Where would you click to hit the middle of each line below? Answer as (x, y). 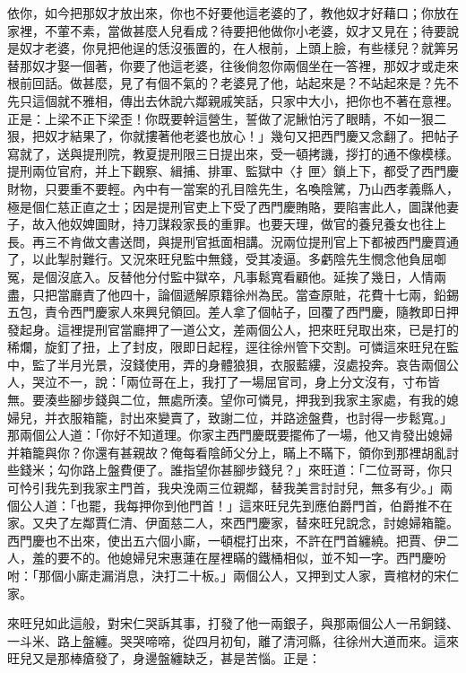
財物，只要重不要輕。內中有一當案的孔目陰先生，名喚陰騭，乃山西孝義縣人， (233, 188)
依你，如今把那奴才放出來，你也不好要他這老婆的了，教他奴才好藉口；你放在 (233, 13)
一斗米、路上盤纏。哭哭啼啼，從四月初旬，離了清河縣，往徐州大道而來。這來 (233, 640)
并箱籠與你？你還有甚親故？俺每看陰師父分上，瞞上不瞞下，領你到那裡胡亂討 (233, 452)
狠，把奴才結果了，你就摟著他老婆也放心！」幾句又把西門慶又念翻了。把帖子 (233, 136)
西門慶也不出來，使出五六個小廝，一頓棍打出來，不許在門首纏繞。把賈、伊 (227, 540)
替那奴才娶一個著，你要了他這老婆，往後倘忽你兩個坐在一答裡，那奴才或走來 (233, 65)
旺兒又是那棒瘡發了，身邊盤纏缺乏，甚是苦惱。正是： (164, 658)
